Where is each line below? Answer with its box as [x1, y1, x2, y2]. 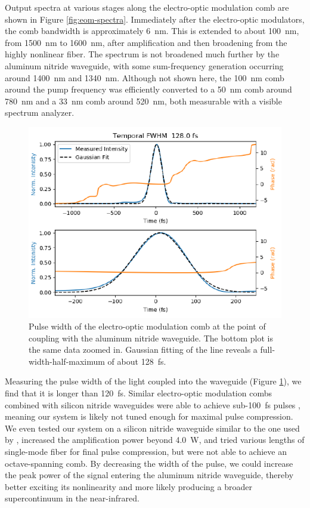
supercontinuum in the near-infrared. [5, 492, 139, 504]
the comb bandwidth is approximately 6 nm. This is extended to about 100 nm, [5, 24, 299, 37]
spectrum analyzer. [5, 106, 75, 119]
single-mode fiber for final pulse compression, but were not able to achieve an [5, 445, 287, 458]
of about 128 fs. [107, 355, 166, 367]
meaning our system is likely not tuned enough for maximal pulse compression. [5, 410, 293, 423]
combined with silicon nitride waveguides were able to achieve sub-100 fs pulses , [5, 398, 300, 411]
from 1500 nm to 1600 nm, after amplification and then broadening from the [5, 36, 287, 48]
